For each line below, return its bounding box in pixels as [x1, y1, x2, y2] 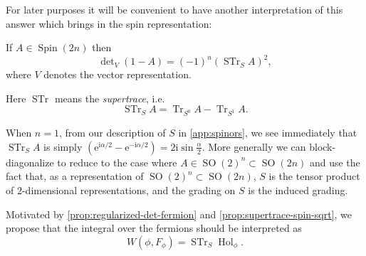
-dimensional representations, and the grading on [21, 183, 236, 197]
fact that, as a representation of [6, 169, 144, 183]
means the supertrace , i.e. [54, 90, 165, 105]
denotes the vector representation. [43, 67, 192, 82]
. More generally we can [202, 139, 306, 154]
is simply [43, 139, 83, 154]
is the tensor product [268, 169, 360, 183]
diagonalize [6, 154, 54, 169]
